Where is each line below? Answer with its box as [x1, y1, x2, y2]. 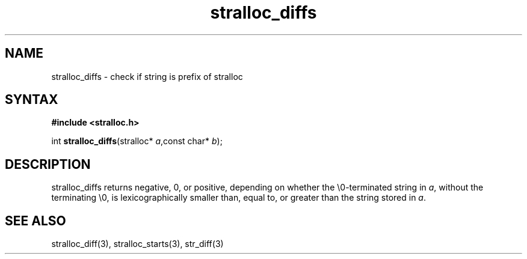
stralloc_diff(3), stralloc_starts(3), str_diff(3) [51, 239, 224, 249]
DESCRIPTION [5, 156, 91, 172]
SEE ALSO [5, 213, 66, 228]
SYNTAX [5, 92, 58, 108]
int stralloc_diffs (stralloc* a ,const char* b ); [51, 136, 223, 147]
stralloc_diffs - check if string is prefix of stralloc [51, 71, 243, 82]
